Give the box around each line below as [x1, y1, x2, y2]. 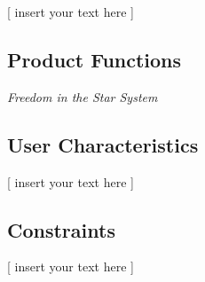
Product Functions [7, 45, 182, 73]
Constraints [7, 215, 115, 243]
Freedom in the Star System [7, 87, 158, 106]
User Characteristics [7, 130, 199, 158]
